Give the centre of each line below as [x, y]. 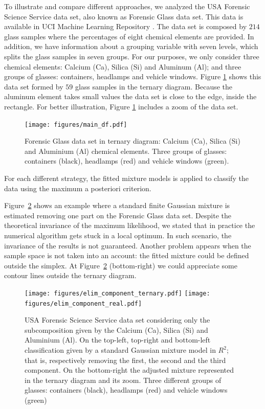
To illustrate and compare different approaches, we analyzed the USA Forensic [127, 6]
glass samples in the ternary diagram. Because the [154, 86]
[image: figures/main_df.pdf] [76, 124]
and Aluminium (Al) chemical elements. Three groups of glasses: [126, 151]
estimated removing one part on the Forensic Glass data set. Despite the [118, 215]
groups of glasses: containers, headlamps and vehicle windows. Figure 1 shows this [133, 76]
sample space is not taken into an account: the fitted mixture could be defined [127, 255]
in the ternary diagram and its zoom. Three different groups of [123, 380]
